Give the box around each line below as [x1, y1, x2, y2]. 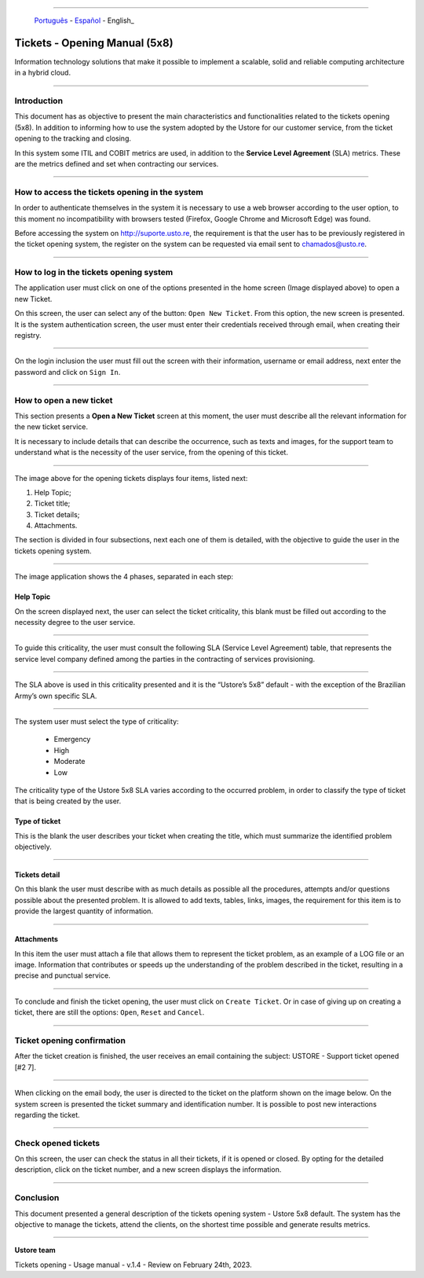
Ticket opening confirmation [14, 1034, 126, 1045]
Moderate [53, 757, 86, 766]
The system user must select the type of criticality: [14, 716, 180, 726]
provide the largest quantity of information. [14, 906, 153, 916]
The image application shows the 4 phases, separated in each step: [14, 572, 234, 582]
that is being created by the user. [14, 796, 122, 806]
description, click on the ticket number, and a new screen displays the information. [14, 1165, 282, 1174]
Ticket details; [34, 509, 80, 519]
